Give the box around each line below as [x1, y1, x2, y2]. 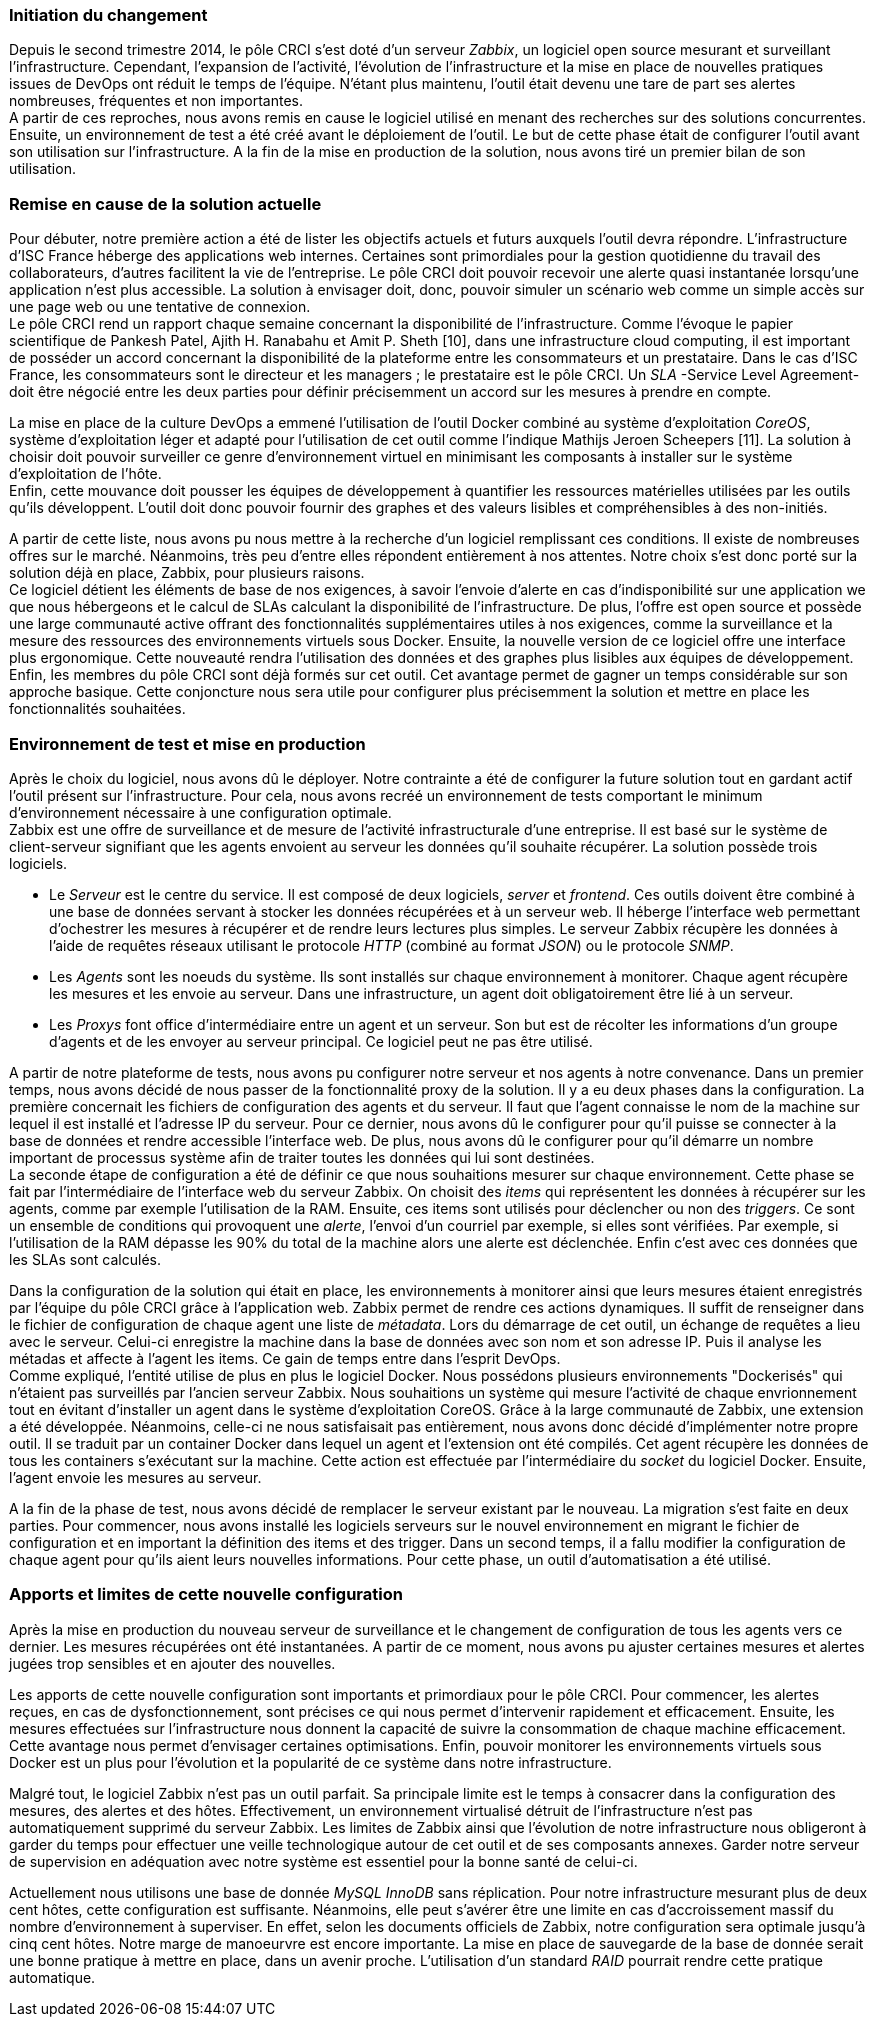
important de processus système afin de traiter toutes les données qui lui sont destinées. [9, 1148, 595, 1166]
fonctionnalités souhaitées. [9, 700, 186, 718]
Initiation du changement [9, 5, 208, 25]
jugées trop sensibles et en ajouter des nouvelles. [9, 1654, 336, 1672]
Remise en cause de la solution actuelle [9, 193, 322, 214]
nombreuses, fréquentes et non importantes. [9, 92, 303, 110]
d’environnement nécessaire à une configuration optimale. [9, 803, 392, 821]
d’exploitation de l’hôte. [9, 465, 162, 483]
